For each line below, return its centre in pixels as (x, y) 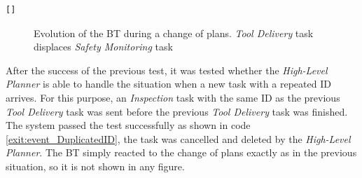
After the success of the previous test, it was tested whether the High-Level (167, 70)
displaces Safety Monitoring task (103, 47)
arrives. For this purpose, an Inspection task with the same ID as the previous (173, 97)
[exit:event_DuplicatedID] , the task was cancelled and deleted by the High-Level (178, 138)
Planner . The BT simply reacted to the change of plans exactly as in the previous (181, 152)
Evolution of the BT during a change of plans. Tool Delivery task (174, 33)
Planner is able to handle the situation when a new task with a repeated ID (168, 84)
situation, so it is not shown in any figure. (95, 166)
